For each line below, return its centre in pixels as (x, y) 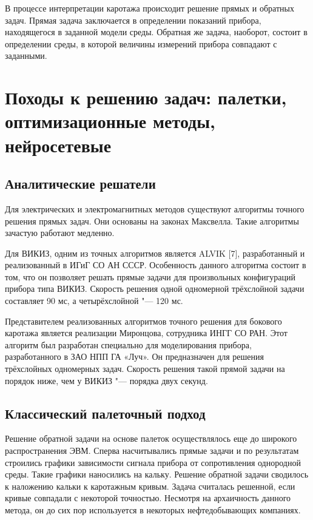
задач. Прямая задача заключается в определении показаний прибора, (133, 20)
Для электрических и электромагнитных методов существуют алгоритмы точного (155, 208)
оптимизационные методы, (110, 121)
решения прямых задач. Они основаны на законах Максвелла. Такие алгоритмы (152, 221)
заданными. (26, 56)
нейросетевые (58, 145)
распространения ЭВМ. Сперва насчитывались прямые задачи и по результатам (152, 451)
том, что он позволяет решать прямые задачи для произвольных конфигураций (150, 276)
